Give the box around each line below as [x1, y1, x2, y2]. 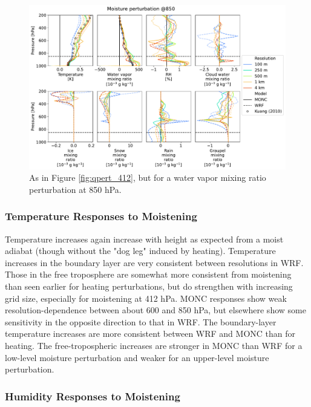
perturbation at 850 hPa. [29, 183, 122, 195]
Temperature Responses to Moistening [5, 209, 197, 224]
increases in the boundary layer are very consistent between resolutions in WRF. [5, 256, 304, 269]
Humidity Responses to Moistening [5, 388, 180, 403]
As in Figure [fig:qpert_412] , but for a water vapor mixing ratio [29, 171, 266, 184]
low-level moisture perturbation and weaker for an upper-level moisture [5, 351, 269, 363]
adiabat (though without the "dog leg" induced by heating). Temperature [5, 244, 276, 257]
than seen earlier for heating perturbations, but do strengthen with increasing [5, 280, 293, 292]
